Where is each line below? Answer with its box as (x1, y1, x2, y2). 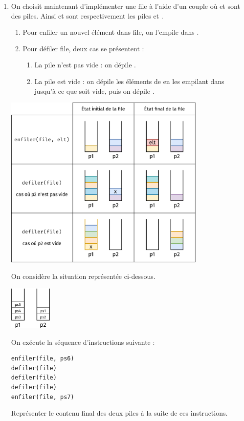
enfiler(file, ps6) (11, 355, 74, 362)
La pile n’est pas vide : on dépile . (34, 60, 136, 70)
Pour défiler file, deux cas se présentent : (22, 43, 144, 53)
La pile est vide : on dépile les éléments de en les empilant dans (34, 76, 224, 86)
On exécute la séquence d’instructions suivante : (11, 337, 155, 347)
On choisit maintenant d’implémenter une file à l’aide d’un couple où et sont (11, 1, 240, 11)
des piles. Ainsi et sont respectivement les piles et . (11, 10, 163, 21)
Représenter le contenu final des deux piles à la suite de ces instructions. (11, 408, 228, 418)
